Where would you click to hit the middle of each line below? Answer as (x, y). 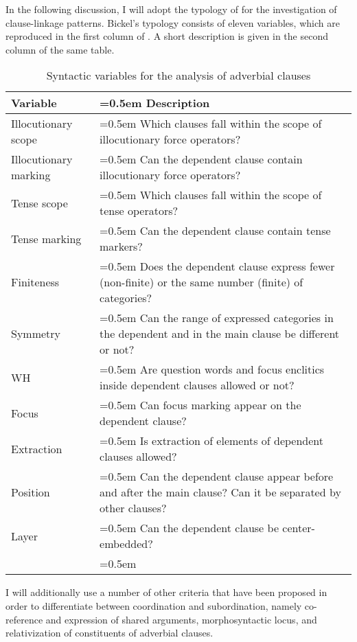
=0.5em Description (155, 103)
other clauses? (133, 508)
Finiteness (35, 282)
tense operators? (139, 211)
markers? (121, 247)
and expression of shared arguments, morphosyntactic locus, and (181, 619)
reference (24, 619)
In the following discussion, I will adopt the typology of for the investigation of (171, 9)
